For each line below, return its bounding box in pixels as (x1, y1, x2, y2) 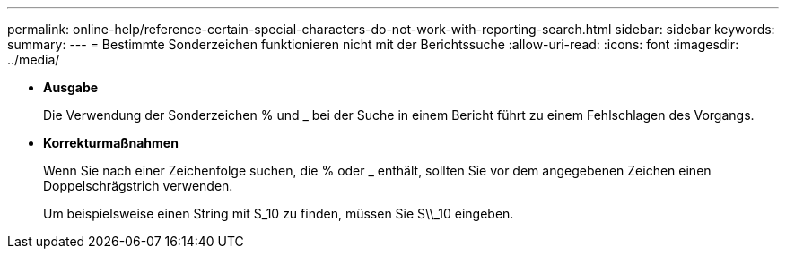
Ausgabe (43, 80, 99, 95)
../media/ (7, 52, 60, 67)
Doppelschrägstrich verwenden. (43, 178, 233, 193)
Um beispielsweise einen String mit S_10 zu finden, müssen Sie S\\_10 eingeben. (43, 206, 514, 221)
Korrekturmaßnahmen (43, 135, 179, 150)
